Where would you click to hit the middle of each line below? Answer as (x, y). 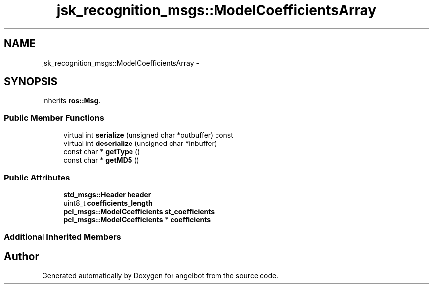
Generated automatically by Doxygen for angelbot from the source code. (160, 276)
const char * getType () (102, 152)
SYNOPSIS (31, 82)
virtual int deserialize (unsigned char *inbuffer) (140, 144)
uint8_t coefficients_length (108, 203)
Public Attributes (37, 177)
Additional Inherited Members (63, 237)
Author (22, 256)
